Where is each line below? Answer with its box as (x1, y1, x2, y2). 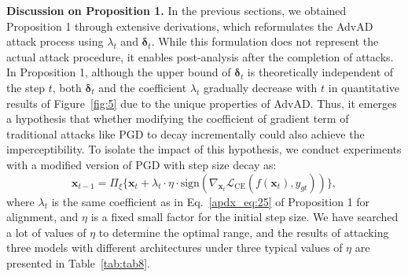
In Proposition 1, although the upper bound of (6, 64, 231, 80)
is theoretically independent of (247, 64, 394, 80)
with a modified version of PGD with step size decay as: (6, 156, 277, 172)
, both (52, 79, 82, 95)
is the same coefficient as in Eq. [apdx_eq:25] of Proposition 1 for (51, 193, 370, 209)
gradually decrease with (203, 79, 318, 95)
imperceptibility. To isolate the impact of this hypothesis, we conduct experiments (6, 141, 402, 157)
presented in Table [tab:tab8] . (6, 254, 150, 271)
